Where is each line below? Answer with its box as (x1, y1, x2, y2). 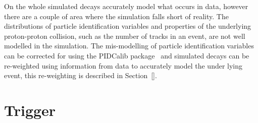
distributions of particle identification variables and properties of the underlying (4, 21, 251, 31)
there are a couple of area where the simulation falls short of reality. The (4, 11, 229, 21)
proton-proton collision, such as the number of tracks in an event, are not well (4, 30, 245, 41)
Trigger (4, 99, 56, 120)
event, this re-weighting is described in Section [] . (4, 70, 157, 81)
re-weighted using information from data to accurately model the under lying (4, 60, 243, 71)
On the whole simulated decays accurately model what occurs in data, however (4, 1, 248, 11)
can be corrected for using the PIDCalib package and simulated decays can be (4, 50, 249, 60)
